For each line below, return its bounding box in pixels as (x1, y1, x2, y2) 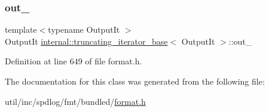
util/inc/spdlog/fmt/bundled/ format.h (5, 95, 146, 107)
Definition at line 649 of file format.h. (5, 55, 142, 67)
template (5, 23, 37, 36)
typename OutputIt (48, 23, 120, 36)
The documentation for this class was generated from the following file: (5, 75, 265, 87)
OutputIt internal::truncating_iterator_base (5, 35, 168, 47)
